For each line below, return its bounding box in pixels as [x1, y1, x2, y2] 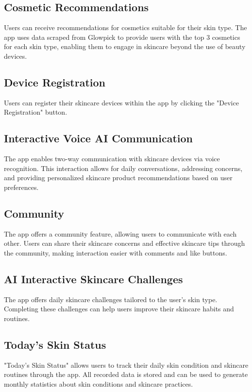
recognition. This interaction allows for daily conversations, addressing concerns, [4, 163, 243, 173]
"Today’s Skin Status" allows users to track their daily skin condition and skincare [4, 359, 249, 370]
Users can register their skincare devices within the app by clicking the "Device [4, 97, 239, 107]
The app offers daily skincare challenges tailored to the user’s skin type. [4, 294, 218, 304]
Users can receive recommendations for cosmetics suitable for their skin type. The [4, 22, 247, 33]
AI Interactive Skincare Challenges [4, 271, 183, 286]
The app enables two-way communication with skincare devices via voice [4, 153, 220, 164]
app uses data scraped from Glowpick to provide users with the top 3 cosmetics [4, 32, 240, 42]
